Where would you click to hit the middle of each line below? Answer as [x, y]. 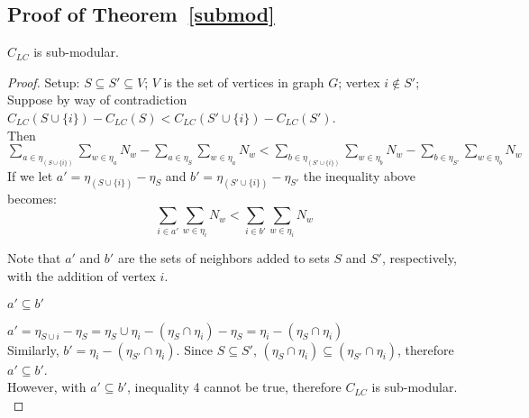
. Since [195, 349]
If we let [30, 175]
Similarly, [33, 349]
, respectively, [419, 258]
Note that [34, 258]
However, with [47, 387]
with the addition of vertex [82, 276]
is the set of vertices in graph [244, 82]
